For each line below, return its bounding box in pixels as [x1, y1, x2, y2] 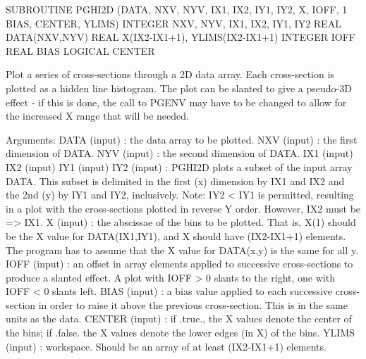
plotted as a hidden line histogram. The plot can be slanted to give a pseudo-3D [6, 80, 352, 95]
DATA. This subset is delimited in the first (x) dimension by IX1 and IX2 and [6, 173, 345, 188]
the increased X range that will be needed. [6, 108, 189, 123]
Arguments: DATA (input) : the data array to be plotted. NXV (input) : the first [6, 132, 358, 146]
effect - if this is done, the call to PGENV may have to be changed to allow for [6, 94, 347, 109]
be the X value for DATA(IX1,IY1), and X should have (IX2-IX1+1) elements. [6, 228, 346, 243]
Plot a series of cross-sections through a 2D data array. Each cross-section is [6, 67, 334, 82]
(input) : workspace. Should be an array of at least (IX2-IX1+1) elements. [6, 339, 327, 353]
